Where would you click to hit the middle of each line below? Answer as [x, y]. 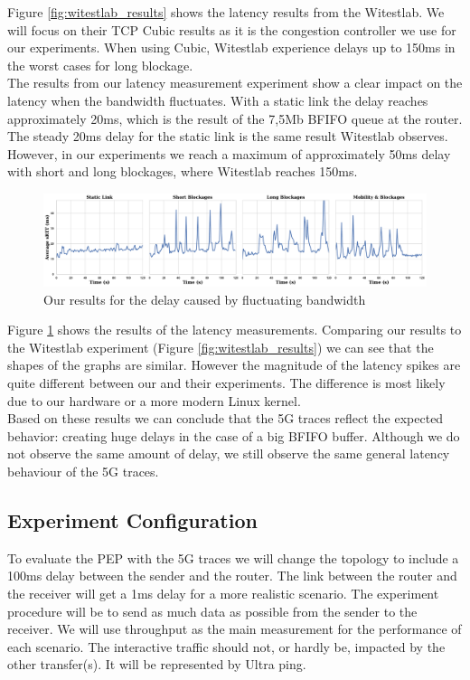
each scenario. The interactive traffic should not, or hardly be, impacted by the [226, 646]
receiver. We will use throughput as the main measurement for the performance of [235, 629]
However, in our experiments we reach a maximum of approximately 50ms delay [229, 153]
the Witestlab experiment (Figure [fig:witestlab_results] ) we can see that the [221, 347]
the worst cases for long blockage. [100, 65]
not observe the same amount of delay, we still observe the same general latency [229, 453]
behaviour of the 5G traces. [83, 471]
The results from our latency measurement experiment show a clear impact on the [235, 83]
